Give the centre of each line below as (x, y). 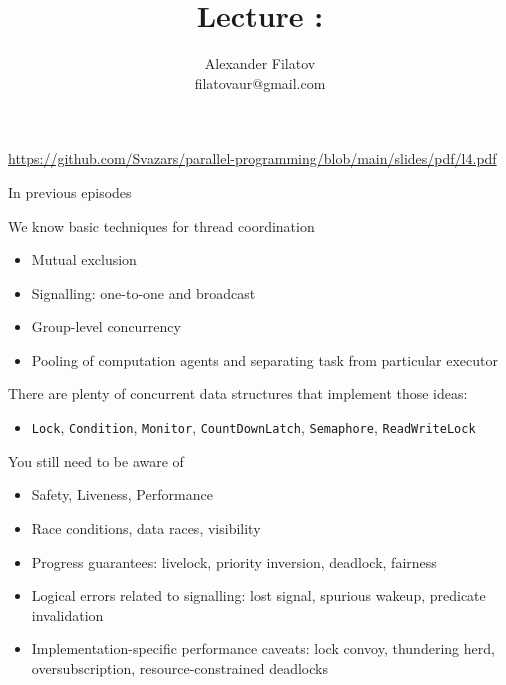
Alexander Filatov (260, 63)
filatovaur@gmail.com (260, 82)
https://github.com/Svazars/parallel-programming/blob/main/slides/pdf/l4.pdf (252, 158)
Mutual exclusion (84, 259)
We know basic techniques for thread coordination (161, 225)
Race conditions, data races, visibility (146, 527)
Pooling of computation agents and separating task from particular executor (264, 359)
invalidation (67, 614)
